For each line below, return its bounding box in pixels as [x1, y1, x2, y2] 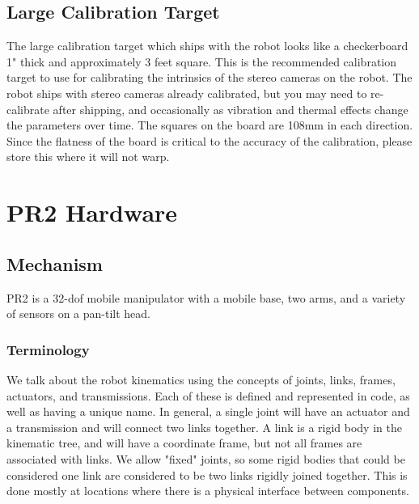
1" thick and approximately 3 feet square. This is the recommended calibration [6, 53, 397, 70]
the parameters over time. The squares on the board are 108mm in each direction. [6, 116, 413, 133]
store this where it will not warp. [6, 148, 170, 165]
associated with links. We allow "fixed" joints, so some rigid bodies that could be [6, 450, 405, 467]
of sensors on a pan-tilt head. [6, 305, 150, 322]
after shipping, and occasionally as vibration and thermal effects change [53, 100, 408, 117]
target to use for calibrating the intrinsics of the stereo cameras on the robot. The [6, 69, 413, 86]
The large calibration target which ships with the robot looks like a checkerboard [6, 37, 408, 54]
